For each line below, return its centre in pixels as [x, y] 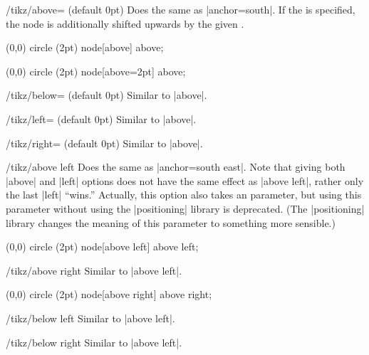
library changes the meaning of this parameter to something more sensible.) [171, 222]
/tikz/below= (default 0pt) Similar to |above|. [106, 95]
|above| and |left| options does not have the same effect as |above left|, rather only [185, 180]
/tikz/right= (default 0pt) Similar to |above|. [104, 143]
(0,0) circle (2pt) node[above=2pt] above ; [96, 71]
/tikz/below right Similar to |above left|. [94, 342]
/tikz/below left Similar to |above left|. [90, 318]
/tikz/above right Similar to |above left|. [94, 270]
